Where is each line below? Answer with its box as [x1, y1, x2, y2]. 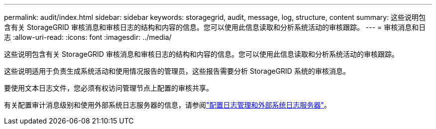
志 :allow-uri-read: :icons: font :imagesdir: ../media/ [4, 33, 172, 41]
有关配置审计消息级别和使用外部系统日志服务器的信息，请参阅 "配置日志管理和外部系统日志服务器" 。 [4, 101, 331, 109]
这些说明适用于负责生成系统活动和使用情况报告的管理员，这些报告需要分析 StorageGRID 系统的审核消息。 [4, 67, 350, 75]
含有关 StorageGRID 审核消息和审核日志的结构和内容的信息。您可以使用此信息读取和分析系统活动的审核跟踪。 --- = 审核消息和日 [4, 23, 426, 31]
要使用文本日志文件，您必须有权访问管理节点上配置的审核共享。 [4, 84, 213, 92]
